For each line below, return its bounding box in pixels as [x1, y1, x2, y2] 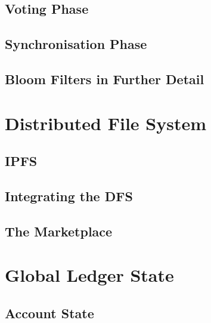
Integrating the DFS [5, 186, 133, 205]
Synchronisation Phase [5, 35, 147, 53]
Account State [5, 303, 94, 322]
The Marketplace [5, 222, 113, 240]
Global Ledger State [5, 263, 174, 287]
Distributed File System [5, 110, 207, 135]
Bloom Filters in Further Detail [5, 69, 204, 88]
